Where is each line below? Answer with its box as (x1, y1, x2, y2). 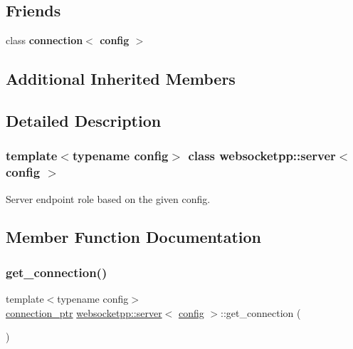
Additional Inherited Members (6, 68, 236, 90)
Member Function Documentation (6, 226, 262, 248)
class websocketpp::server (188, 147, 336, 165)
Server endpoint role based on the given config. (6, 191, 211, 206)
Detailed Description (6, 109, 162, 131)
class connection (6, 33, 83, 48)
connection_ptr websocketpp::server (6, 305, 162, 320)
